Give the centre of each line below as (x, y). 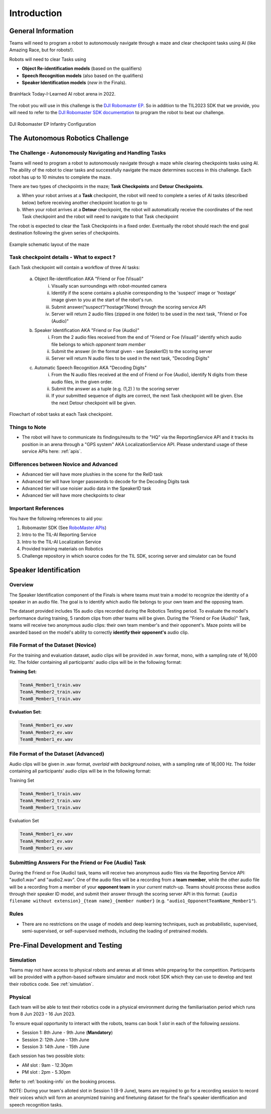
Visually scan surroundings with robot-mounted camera (109, 286)
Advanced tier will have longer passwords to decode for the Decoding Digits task (106, 481)
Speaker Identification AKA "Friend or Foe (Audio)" (87, 330)
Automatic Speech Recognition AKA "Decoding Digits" (91, 368)
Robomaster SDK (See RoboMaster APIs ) (64, 528)
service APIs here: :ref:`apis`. (52, 451)
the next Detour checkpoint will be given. (94, 403)
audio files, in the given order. (82, 382)
